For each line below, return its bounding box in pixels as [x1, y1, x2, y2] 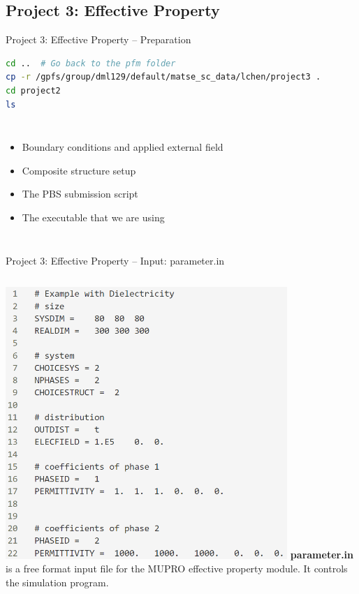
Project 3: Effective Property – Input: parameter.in [6, 253, 225, 267]
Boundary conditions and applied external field [22, 140, 224, 154]
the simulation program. [6, 574, 109, 589]
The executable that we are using [22, 209, 165, 224]
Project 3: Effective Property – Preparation [6, 32, 191, 47]
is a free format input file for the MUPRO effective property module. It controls [6, 561, 348, 576]
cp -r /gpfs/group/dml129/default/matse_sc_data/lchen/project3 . [6, 72, 321, 82]
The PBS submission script [22, 186, 138, 201]
